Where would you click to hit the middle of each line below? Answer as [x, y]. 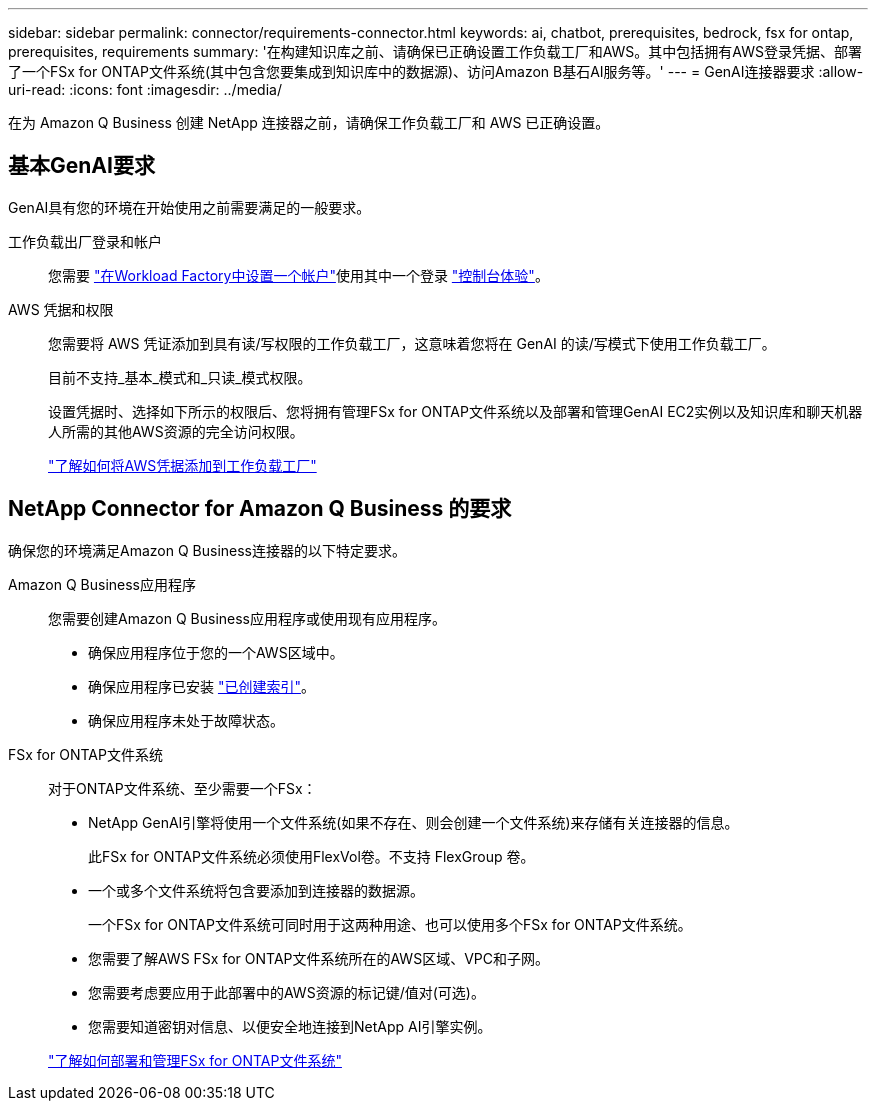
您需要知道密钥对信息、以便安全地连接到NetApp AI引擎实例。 [290, 1026]
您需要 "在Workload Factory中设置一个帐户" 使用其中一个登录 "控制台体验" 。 [298, 275]
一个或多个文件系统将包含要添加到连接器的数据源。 [256, 890]
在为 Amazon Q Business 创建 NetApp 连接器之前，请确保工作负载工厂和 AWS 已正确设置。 [309, 122]
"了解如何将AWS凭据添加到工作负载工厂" [182, 465]
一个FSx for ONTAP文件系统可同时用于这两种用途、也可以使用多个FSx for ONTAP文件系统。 [390, 924]
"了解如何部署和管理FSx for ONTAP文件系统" [195, 1060]
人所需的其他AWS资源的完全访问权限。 [176, 431]
